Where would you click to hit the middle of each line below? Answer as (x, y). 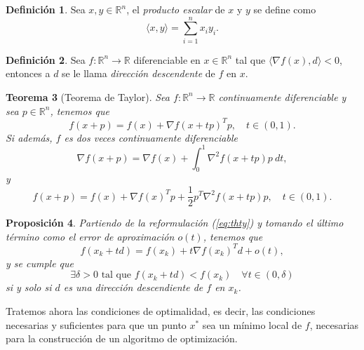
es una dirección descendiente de (133, 287)
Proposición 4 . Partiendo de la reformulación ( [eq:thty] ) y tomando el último (175, 223)
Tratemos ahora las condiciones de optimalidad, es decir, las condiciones (161, 311)
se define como (285, 9)
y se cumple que (40, 263)
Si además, (29, 137)
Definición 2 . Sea (46, 59)
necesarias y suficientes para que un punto (96, 324)
